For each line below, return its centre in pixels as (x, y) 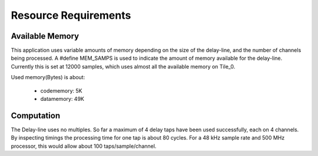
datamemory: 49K (62, 99)
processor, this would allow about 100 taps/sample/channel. (84, 146)
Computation (36, 115)
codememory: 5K (61, 90)
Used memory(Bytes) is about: (48, 77)
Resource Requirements (71, 15)
